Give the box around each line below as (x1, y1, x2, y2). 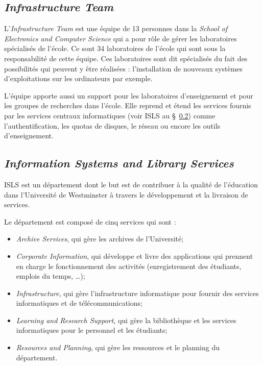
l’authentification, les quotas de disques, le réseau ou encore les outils (4, 120, 221, 131)
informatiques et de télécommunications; (16, 298, 142, 308)
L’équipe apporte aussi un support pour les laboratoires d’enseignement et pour (4, 90, 253, 101)
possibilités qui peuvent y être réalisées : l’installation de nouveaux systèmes (4, 63, 243, 74)
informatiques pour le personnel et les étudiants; (16, 325, 168, 335)
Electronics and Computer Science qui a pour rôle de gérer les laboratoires (4, 33, 237, 43)
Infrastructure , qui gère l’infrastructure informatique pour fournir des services (16, 287, 259, 298)
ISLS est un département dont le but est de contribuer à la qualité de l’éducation (4, 179, 258, 189)
